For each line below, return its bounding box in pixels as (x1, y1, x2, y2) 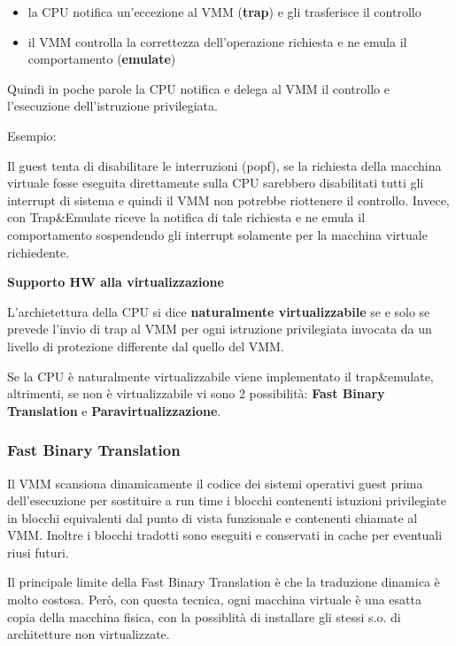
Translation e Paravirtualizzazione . (7, 401, 221, 419)
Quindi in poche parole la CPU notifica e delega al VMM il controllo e (7, 79, 390, 97)
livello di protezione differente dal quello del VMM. (7, 336, 284, 355)
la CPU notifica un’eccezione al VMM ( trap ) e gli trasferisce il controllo (27, 3, 421, 20)
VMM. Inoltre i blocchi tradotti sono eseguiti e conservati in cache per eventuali (7, 526, 443, 544)
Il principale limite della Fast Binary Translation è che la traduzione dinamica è (7, 573, 440, 591)
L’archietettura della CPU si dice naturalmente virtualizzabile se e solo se (7, 302, 430, 320)
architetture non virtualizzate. (7, 625, 170, 643)
